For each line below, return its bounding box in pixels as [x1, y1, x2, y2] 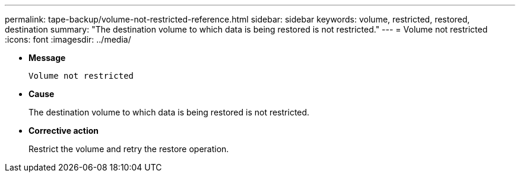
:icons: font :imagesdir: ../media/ [5, 34, 131, 44]
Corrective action [28, 125, 99, 136]
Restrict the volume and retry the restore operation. [28, 144, 229, 154]
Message [28, 53, 66, 63]
